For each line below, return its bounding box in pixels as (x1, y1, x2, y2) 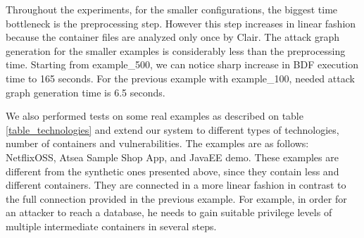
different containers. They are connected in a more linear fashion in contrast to (6, 177, 346, 192)
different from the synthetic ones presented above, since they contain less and (6, 163, 339, 178)
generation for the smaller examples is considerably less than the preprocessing (6, 43, 346, 58)
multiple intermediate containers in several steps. (6, 218, 217, 233)
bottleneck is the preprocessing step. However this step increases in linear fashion (6, 15, 356, 30)
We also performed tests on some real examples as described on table (6, 108, 303, 123)
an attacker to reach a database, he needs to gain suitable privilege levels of (6, 205, 332, 220)
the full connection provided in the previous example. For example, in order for (6, 191, 347, 206)
